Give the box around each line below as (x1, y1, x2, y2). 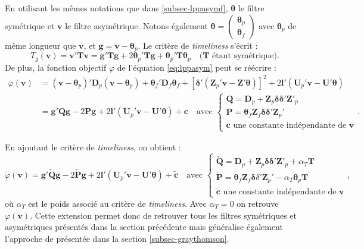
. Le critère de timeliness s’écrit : (138, 39, 258, 51)
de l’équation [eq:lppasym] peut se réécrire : (117, 61, 276, 73)
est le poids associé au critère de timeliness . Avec (28, 197, 207, 209)
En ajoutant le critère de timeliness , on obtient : (5, 141, 181, 153)
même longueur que (5, 39, 76, 51)
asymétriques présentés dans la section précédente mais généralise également (5, 220, 283, 233)
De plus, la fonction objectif (5, 61, 107, 73)
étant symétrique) (212, 52, 278, 61)
